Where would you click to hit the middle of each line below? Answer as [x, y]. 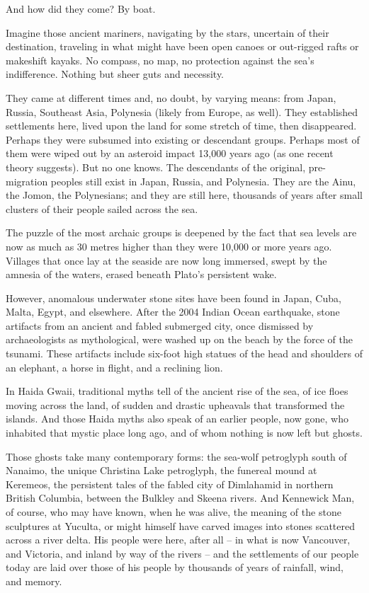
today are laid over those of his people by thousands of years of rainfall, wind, [175, 567]
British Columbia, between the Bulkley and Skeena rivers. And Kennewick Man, [180, 498]
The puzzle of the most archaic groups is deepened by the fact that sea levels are [181, 232]
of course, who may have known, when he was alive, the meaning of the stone [174, 512]
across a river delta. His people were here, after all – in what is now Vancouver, [178, 540]
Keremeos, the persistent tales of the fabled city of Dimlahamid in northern [170, 484]
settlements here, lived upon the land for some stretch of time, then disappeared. [181, 126]
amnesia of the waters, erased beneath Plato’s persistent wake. [141, 274]
